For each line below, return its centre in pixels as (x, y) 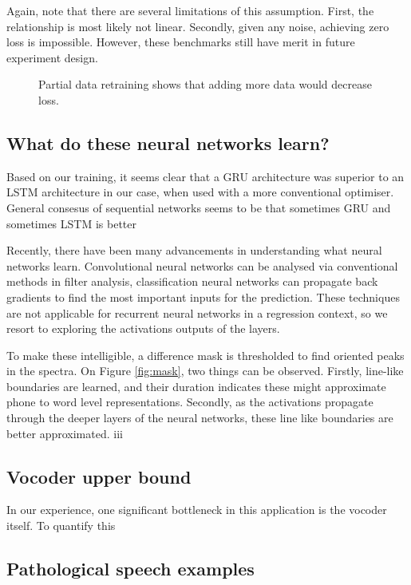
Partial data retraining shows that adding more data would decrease (205, 84)
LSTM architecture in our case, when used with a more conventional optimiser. (200, 192)
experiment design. (52, 57)
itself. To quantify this (61, 526)
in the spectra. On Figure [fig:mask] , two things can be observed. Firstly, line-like (205, 371)
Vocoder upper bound (99, 476)
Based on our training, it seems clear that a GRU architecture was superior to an (205, 176)
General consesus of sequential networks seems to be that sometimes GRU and (199, 207)
